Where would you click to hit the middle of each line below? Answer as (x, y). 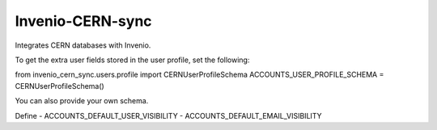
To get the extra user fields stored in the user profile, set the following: (132, 60)
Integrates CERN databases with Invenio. (83, 45)
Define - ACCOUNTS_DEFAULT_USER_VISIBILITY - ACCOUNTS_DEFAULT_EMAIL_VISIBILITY (169, 115)
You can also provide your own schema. (82, 101)
